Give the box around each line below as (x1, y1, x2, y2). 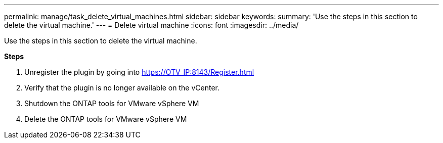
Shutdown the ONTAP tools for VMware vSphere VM (24, 99, 199, 108)
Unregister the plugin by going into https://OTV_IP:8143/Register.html (24, 68, 254, 76)
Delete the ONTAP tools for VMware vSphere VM (24, 115, 187, 123)
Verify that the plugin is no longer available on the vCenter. (24, 83, 219, 92)
